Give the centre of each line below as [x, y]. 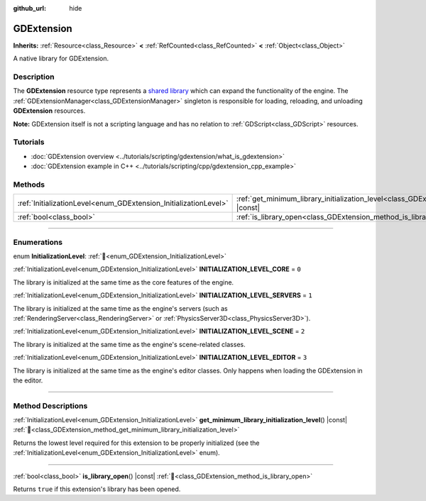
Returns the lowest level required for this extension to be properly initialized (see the [136, 443]
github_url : [29, 8]
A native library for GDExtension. [61, 59]
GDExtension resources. [49, 111]
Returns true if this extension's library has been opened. [97, 489]
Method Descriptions [50, 406]
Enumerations [38, 242]
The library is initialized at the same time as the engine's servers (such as [121, 308]
